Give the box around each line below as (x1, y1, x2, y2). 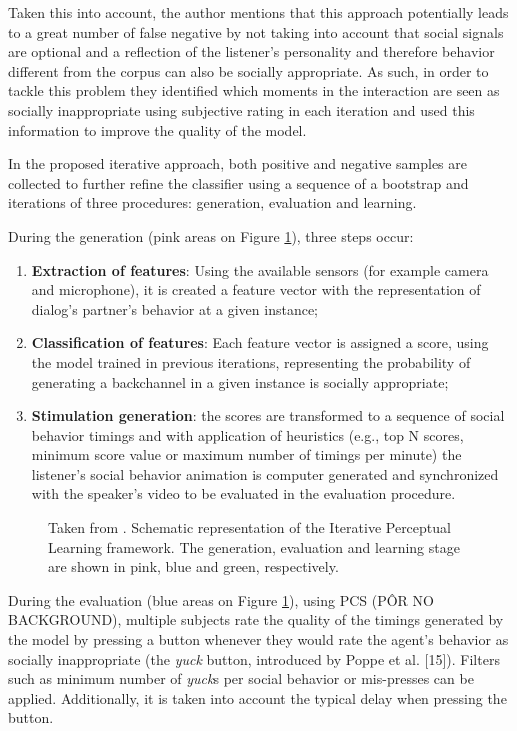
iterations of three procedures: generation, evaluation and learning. (8, 192, 417, 213)
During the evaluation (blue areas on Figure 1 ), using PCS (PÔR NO (8, 589, 434, 610)
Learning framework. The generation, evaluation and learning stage (48, 536, 460, 557)
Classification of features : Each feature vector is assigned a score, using (31, 332, 489, 353)
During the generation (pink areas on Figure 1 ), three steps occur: (8, 225, 414, 246)
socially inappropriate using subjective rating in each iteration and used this (8, 99, 475, 120)
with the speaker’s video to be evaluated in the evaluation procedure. (31, 483, 456, 504)
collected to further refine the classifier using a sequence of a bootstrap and (8, 172, 469, 193)
